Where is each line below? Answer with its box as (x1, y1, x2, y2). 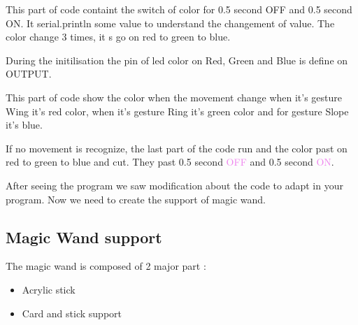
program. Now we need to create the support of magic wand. (6, 192, 266, 206)
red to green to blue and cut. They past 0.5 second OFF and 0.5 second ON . (6, 154, 334, 169)
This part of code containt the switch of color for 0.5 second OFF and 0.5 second (6, 2, 352, 16)
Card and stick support (22, 305, 122, 320)
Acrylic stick (22, 282, 76, 296)
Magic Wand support (6, 226, 162, 247)
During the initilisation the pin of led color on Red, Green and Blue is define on (6, 52, 348, 67)
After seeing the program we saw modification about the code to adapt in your (6, 178, 343, 192)
